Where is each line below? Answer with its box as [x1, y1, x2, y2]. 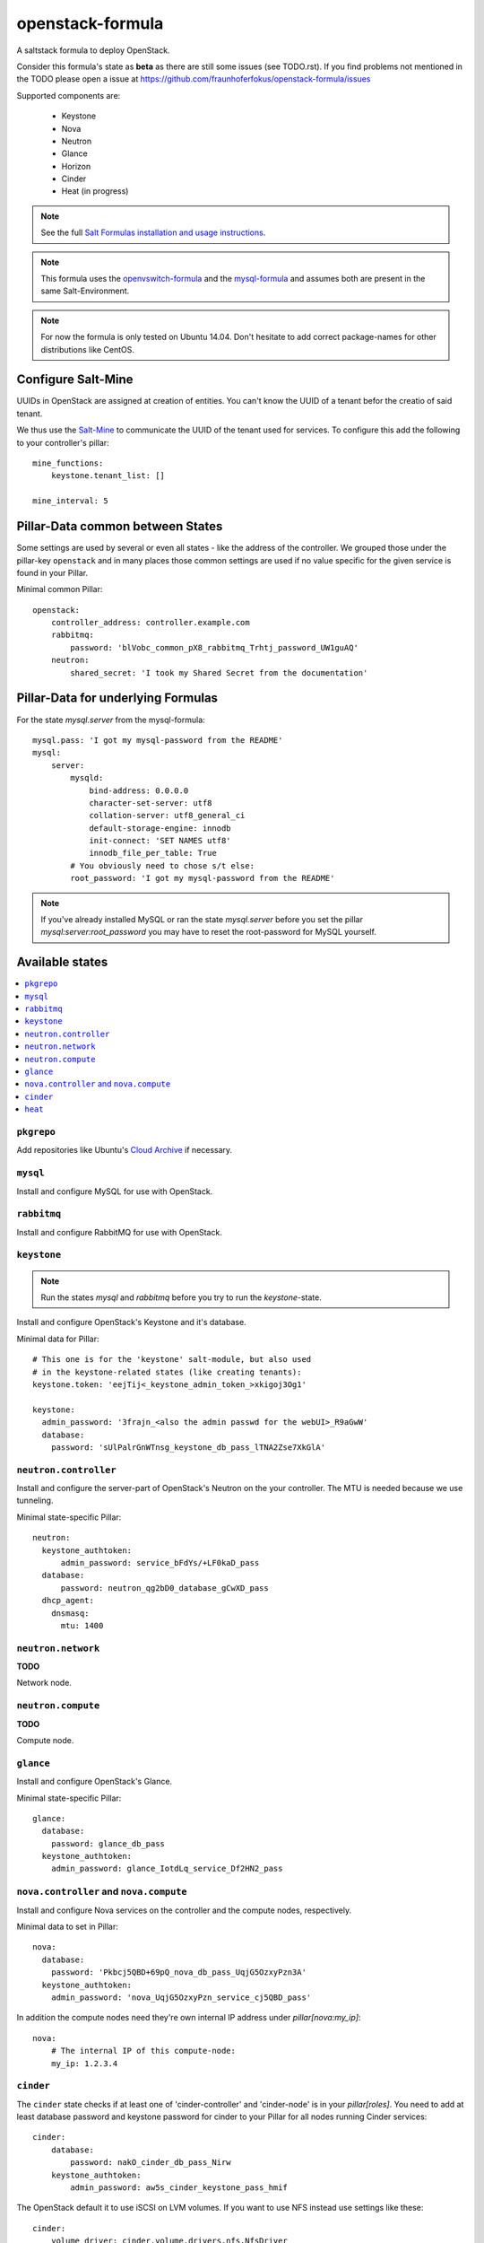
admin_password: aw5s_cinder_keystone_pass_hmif [70, 2183, 289, 2193]
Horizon [61, 161, 91, 171]
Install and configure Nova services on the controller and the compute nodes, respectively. [16, 1905, 352, 1916]
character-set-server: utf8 [89, 798, 212, 807]
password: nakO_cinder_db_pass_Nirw [70, 2158, 232, 2168]
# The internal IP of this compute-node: [50, 2046, 237, 2056]
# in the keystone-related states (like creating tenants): [32, 1366, 302, 1377]
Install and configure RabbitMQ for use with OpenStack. [16, 1226, 223, 1237]
